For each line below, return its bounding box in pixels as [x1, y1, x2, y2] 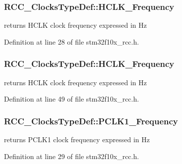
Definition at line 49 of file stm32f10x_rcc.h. [4, 94, 139, 104]
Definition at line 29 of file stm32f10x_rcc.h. [4, 151, 139, 161]
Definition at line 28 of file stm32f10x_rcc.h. [4, 36, 139, 47]
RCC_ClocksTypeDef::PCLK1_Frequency [4, 114, 178, 127]
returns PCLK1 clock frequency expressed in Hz [4, 134, 150, 145]
